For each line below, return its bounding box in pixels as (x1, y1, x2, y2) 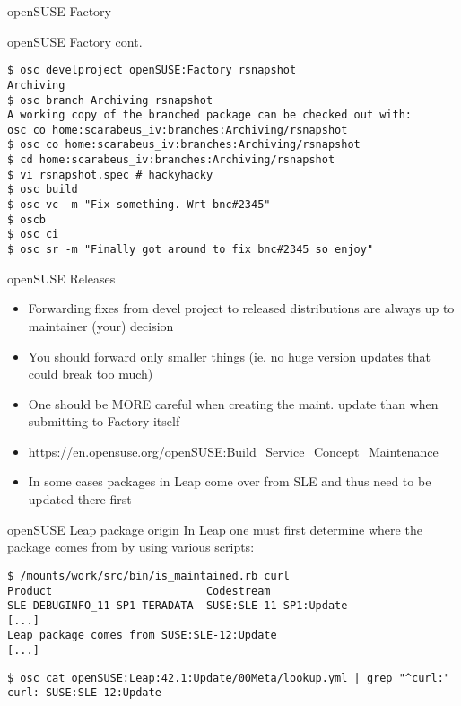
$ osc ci (7, 228, 59, 241)
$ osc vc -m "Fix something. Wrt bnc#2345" (7, 198, 271, 212)
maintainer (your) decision (28, 316, 174, 335)
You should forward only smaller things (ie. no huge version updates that (28, 346, 431, 365)
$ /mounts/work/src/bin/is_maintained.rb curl (7, 569, 290, 582)
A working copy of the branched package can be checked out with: (7, 109, 413, 122)
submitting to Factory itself (28, 412, 180, 431)
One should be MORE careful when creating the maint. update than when (28, 394, 439, 413)
